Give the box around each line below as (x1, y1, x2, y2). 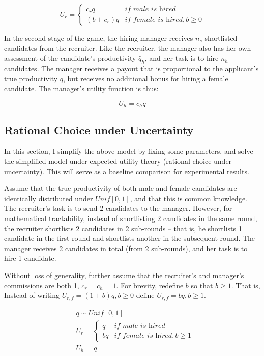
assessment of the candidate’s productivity (4, 52, 136, 63)
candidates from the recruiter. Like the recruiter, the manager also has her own (4, 42, 251, 53)
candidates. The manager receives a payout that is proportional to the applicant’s (4, 63, 259, 73)
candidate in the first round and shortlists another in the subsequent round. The (4, 233, 255, 243)
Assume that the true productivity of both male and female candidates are (4, 183, 237, 194)
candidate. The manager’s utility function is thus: (4, 83, 159, 94)
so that (191, 280, 213, 290)
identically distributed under (4, 193, 93, 203)
